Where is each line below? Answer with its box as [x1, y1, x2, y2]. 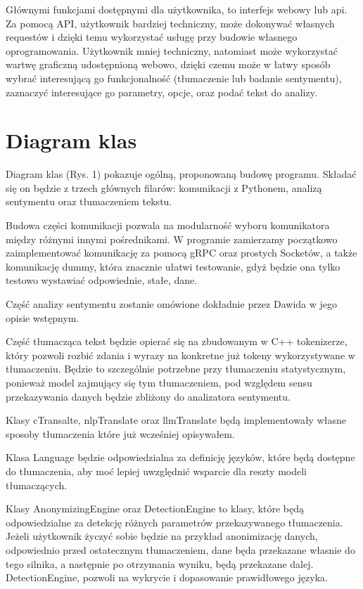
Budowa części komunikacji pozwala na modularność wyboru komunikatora [6, 218, 330, 233]
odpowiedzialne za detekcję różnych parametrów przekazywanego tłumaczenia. [6, 514, 343, 529]
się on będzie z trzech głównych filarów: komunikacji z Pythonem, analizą [6, 180, 322, 195]
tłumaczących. [6, 477, 68, 492]
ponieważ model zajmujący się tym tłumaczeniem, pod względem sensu [6, 375, 312, 389]
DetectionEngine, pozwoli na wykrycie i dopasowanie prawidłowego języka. [6, 570, 328, 585]
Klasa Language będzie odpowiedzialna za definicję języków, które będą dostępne [6, 450, 355, 465]
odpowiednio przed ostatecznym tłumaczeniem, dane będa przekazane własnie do [6, 542, 355, 557]
